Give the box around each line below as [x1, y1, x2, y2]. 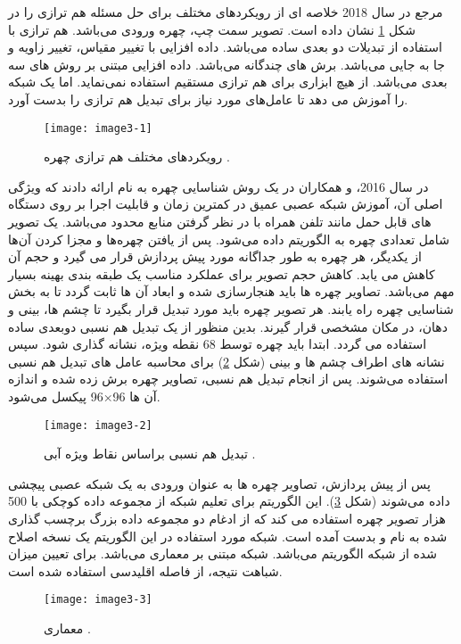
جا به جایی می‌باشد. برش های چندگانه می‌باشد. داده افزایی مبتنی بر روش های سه [8, 54, 445, 73]
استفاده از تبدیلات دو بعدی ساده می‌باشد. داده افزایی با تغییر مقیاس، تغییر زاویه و [8, 37, 442, 56]
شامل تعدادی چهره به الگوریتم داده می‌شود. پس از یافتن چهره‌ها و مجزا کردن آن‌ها [8, 229, 449, 248]
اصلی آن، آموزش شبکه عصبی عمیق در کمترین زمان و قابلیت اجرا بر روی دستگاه [8, 194, 443, 213]
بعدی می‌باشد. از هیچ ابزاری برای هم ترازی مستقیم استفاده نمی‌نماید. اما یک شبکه [8, 72, 448, 91]
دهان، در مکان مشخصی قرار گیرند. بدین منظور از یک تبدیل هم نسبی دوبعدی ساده [8, 317, 448, 335]
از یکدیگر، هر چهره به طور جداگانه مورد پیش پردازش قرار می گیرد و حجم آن [8, 247, 422, 266]
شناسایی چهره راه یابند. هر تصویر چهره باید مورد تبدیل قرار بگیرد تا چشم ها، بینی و [8, 299, 454, 318]
